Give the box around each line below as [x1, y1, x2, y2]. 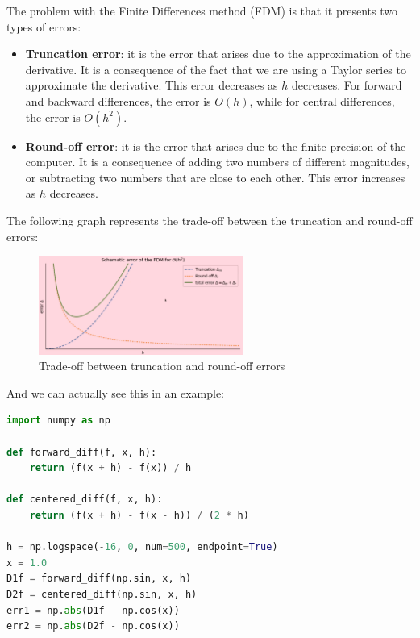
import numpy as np [6, 415, 110, 427]
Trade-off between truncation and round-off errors [39, 357, 285, 374]
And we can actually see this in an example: [6, 384, 225, 401]
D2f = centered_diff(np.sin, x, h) [6, 588, 198, 600]
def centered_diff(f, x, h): [6, 494, 163, 506]
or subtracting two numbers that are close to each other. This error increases [25, 169, 405, 186]
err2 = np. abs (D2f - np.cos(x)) [6, 620, 180, 632]
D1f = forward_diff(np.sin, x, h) [6, 573, 192, 585]
